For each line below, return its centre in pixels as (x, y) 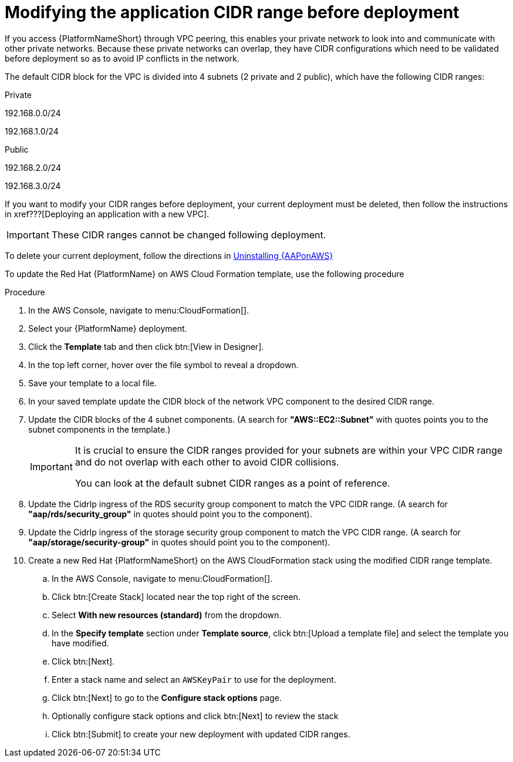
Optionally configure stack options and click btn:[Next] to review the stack (195, 716)
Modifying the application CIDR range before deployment (232, 12)
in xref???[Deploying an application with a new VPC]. (107, 214)
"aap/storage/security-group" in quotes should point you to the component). (179, 542)
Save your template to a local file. (92, 383)
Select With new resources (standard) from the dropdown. (167, 615)
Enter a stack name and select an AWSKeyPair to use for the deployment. (194, 679)
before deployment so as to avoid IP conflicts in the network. (122, 58)
